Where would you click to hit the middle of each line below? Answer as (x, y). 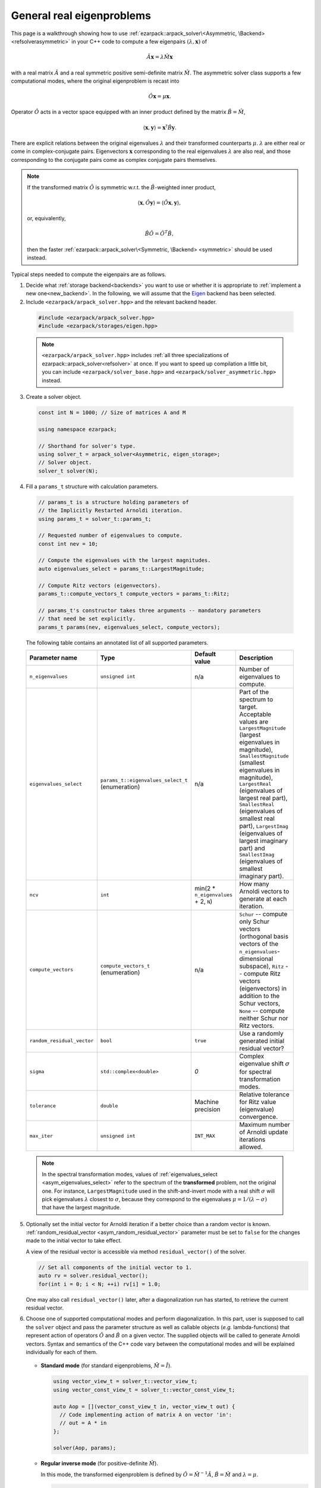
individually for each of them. (62, 1352)
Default (205, 654)
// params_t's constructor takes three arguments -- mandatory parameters (150, 610)
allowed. (251, 1147)
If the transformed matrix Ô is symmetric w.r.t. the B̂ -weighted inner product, (122, 187)
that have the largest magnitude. (81, 1208)
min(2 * (205, 889)
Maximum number (265, 1125)
